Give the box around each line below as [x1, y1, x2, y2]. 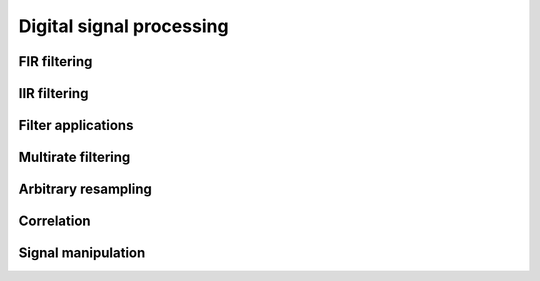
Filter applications [18, 117, 134, 134]
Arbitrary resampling [18, 181, 152, 198]
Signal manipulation [18, 245, 146, 262]
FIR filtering [18, 53, 93, 70]
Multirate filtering [18, 149, 131, 166]
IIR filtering [18, 85, 89, 102]
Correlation [18, 213, 91, 230]
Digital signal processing [18, 15, 229, 37]
